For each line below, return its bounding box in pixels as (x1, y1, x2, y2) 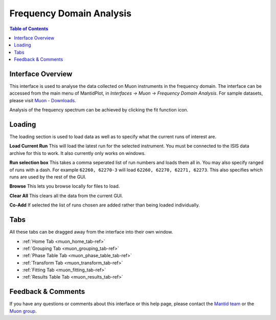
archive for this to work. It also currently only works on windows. (9, 150, 146, 156)
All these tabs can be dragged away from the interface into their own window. (9, 229, 173, 235)
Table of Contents (9, 26, 49, 32)
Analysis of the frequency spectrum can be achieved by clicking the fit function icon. (9, 107, 189, 113)
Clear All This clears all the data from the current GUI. (9, 192, 123, 199)
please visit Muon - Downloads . (9, 97, 76, 103)
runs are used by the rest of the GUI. (9, 174, 86, 180)
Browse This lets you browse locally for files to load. (9, 183, 120, 189)
